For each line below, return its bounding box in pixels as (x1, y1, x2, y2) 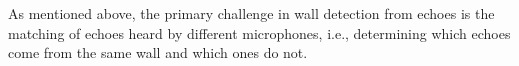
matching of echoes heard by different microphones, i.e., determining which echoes (8, 22, 511, 43)
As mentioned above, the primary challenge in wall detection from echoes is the (8, 3, 495, 23)
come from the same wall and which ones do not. (8, 42, 308, 63)
